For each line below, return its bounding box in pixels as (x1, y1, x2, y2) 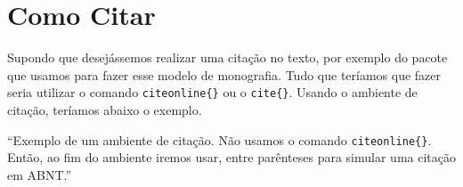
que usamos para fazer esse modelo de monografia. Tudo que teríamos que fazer (7, 65, 442, 84)
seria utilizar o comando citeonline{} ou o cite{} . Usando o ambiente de (7, 83, 418, 102)
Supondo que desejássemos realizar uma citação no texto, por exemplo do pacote (7, 48, 448, 67)
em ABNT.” (7, 165, 72, 183)
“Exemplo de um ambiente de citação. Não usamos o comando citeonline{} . (7, 130, 432, 149)
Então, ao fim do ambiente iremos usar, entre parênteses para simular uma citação (7, 148, 456, 167)
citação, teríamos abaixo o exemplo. (7, 100, 202, 118)
